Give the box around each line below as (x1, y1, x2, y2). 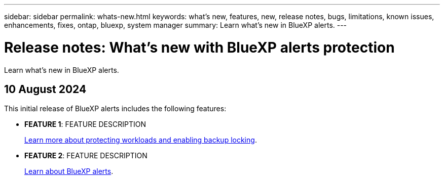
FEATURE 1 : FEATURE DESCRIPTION (24, 120, 146, 129)
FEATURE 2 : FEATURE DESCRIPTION (24, 151, 147, 160)
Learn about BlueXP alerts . (24, 167, 114, 176)
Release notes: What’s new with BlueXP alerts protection (4, 38, 395, 56)
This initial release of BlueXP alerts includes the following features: (4, 104, 227, 113)
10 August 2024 (4, 82, 87, 96)
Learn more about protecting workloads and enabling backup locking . (24, 136, 257, 145)
